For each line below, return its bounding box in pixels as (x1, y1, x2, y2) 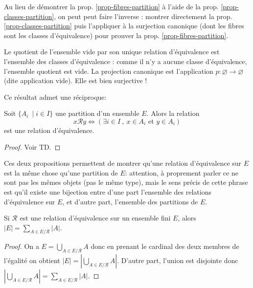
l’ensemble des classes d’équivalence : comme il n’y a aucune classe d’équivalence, (4, 56, 247, 66)
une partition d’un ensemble (55, 108, 139, 118)
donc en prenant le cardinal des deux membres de (91, 241, 239, 251)
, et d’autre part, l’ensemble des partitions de (62, 196, 198, 206)
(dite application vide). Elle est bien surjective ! (4, 75, 147, 86)
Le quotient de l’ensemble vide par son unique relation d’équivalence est (4, 46, 220, 57)
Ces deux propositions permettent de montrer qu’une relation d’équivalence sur (4, 158, 242, 168)
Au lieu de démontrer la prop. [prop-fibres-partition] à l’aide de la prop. (4, 1, 219, 11)
